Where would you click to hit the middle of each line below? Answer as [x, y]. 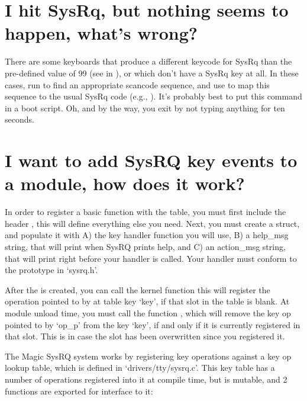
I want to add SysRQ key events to [151, 160]
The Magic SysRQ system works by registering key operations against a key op [148, 356]
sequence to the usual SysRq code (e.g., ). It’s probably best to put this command [153, 96]
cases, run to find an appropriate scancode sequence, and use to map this [137, 84]
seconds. [20, 119]
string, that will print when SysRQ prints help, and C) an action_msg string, [145, 246]
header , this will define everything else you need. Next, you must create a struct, [152, 223]
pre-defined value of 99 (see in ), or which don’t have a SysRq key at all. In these [152, 73]
